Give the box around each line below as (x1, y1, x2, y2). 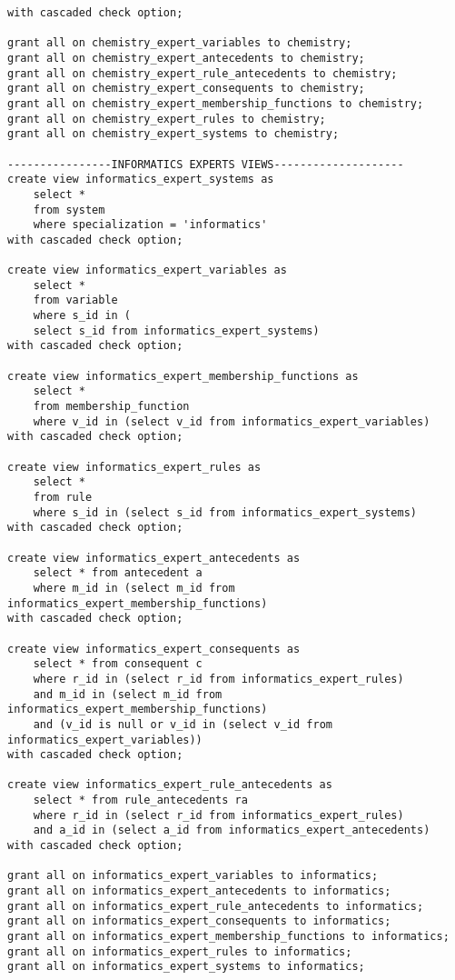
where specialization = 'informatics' (33, 218, 268, 232)
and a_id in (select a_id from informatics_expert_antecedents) (33, 824, 430, 837)
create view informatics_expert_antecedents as (7, 551, 301, 565)
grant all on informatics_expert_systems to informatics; (7, 960, 365, 974)
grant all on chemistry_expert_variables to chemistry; (7, 36, 352, 50)
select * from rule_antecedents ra (33, 794, 248, 807)
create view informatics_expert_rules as (7, 460, 262, 474)
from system (33, 203, 105, 216)
